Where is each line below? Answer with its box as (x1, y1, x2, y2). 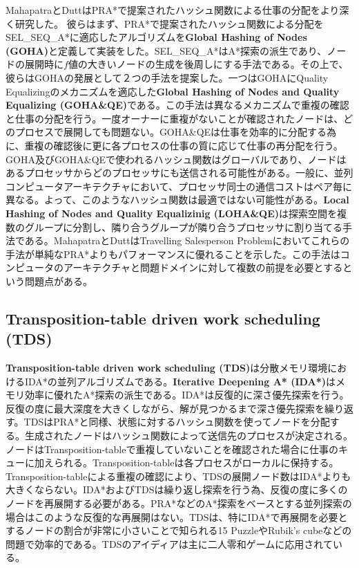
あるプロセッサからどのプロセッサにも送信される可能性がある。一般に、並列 (6, 165, 353, 180)
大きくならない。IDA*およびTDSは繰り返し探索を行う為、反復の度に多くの (6, 482, 348, 497)
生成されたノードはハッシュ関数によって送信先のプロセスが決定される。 (24, 428, 353, 443)
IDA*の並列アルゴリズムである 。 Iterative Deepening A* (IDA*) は (24, 374, 336, 388)
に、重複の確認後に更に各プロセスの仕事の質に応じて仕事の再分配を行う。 (6, 138, 343, 152)
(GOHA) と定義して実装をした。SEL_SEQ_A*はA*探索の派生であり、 (6, 43, 327, 57)
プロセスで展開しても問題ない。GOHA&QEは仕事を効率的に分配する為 (14, 125, 337, 139)
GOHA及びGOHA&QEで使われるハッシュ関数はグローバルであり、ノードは (6, 152, 347, 166)
